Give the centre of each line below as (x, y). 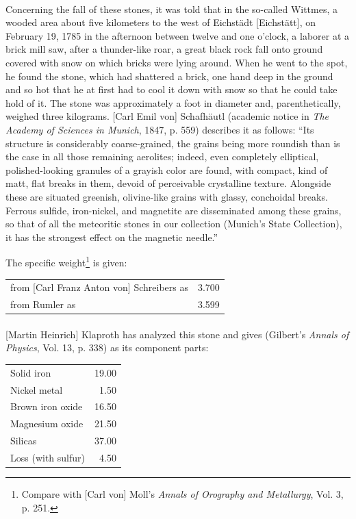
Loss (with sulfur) (48, 457)
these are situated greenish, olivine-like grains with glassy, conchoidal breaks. (167, 196)
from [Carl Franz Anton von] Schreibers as (99, 287)
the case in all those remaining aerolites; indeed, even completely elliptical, (162, 156)
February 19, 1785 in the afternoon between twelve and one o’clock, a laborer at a (178, 35)
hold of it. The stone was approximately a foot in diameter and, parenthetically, (173, 102)
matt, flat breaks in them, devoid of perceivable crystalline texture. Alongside (168, 183)
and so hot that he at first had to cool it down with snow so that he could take (171, 89)
